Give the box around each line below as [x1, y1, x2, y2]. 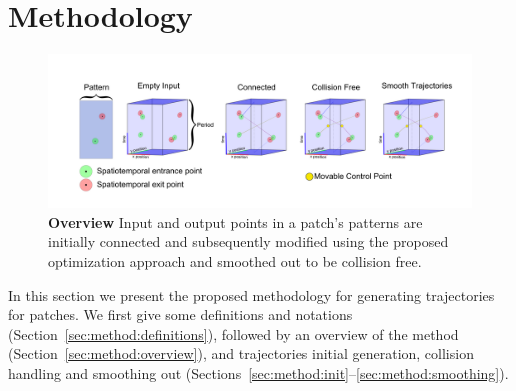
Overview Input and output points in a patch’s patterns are [48, 211, 423, 232]
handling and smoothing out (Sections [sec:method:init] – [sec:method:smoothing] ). [8, 362, 509, 383]
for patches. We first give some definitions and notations [8, 304, 353, 325]
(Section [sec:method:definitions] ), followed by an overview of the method [8, 323, 459, 344]
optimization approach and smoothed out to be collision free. [48, 250, 422, 271]
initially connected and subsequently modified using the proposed [48, 231, 449, 252]
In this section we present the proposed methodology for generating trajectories [8, 284, 495, 305]
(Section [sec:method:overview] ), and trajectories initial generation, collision [8, 343, 474, 364]
